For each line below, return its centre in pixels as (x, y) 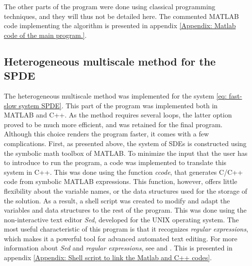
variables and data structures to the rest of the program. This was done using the (125, 210)
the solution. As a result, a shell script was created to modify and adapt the (117, 200)
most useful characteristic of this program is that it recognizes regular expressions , (126, 229)
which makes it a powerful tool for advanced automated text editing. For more (121, 238)
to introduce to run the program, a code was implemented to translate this (115, 162)
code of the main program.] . (45, 35)
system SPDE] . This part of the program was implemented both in (118, 105)
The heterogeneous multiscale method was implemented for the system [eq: (115, 95)
